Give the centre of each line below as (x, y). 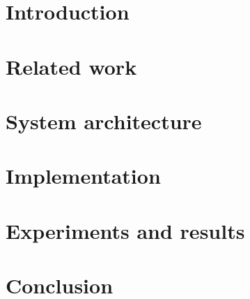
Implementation (83, 176)
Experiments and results (125, 230)
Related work (71, 66)
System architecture (104, 121)
